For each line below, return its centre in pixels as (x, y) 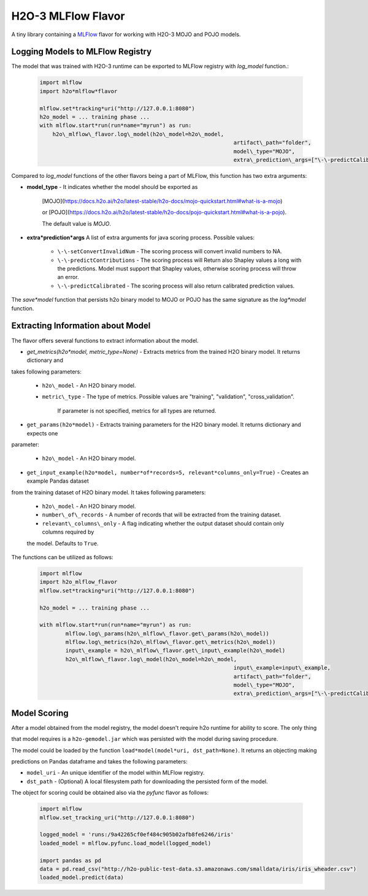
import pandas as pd (70, 860)
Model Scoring (40, 713)
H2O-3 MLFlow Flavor (68, 16)
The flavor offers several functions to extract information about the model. (105, 340)
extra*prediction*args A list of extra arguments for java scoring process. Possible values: (140, 237)
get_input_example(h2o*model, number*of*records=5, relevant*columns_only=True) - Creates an (168, 472)
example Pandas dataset (58, 481)
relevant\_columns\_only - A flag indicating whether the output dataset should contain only (163, 523)
